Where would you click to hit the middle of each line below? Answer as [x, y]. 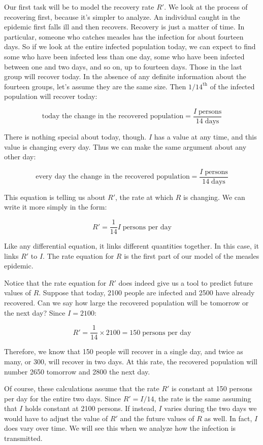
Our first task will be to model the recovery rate [79, 7]
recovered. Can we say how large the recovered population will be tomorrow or [126, 303]
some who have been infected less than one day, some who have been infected [124, 56]
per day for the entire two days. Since [63, 398]
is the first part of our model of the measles [192, 255]
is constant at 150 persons [212, 388]
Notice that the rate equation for [55, 282]
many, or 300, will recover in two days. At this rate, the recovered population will [131, 361]
